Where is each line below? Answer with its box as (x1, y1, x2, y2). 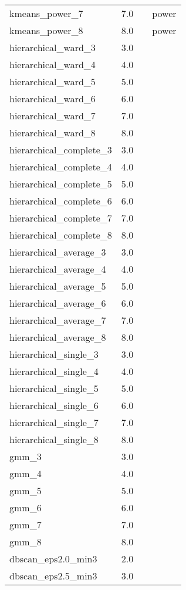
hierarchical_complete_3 (9, 143, 112, 156)
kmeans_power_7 (9, 6, 83, 20)
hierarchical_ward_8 (9, 126, 96, 139)
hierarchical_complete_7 (9, 211, 112, 224)
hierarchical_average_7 (9, 313, 106, 327)
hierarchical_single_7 (9, 415, 99, 429)
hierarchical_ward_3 (9, 41, 96, 54)
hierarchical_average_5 (9, 279, 106, 293)
